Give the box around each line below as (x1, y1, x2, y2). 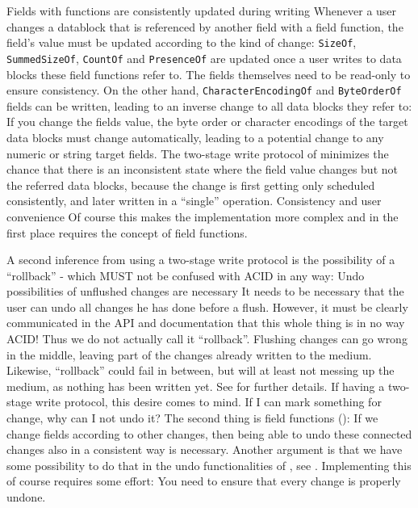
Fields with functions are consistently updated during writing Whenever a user (6, 2, 397, 19)
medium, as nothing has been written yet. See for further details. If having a (6, 377, 385, 394)
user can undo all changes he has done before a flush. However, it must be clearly (6, 298, 408, 315)
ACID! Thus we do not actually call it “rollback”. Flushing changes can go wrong (6, 330, 408, 347)
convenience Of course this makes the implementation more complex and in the (6, 208, 399, 225)
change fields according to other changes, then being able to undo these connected (6, 425, 412, 442)
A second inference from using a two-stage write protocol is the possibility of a (6, 251, 395, 268)
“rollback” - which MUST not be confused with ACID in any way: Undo (6, 267, 365, 283)
